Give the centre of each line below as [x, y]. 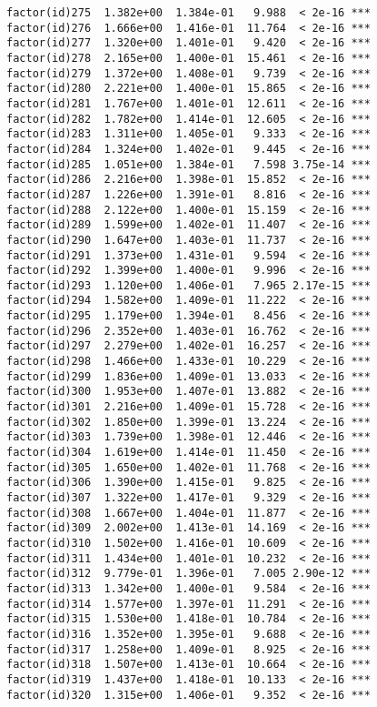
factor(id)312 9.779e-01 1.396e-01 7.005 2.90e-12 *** [188, 574]
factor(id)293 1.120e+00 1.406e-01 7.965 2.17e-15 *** [188, 285]
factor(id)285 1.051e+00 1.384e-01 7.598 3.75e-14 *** [188, 164]
